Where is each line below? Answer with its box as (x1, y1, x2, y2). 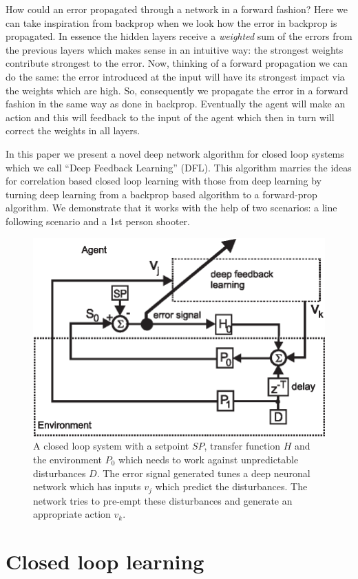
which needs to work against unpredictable (118, 452, 299, 466)
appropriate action (33, 507, 111, 521)
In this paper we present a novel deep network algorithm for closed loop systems (6, 146, 344, 160)
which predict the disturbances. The (155, 479, 308, 494)
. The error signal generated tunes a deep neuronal (96, 465, 310, 480)
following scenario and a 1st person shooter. (6, 213, 190, 228)
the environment (33, 452, 102, 466)
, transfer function (204, 439, 281, 453)
